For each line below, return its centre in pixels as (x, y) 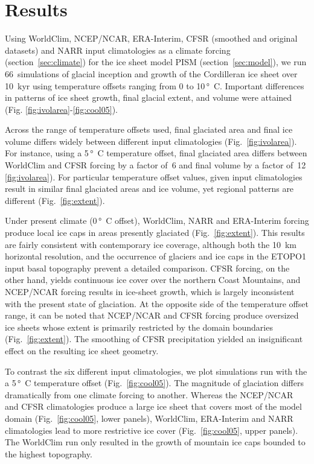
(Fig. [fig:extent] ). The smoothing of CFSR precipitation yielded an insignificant (154, 339)
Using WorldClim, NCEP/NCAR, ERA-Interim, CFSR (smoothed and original (151, 38)
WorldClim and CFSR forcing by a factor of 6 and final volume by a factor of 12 (155, 165)
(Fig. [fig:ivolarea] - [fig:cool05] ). (61, 109)
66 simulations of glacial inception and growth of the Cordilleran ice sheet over (151, 73)
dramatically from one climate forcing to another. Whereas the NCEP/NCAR (149, 394)
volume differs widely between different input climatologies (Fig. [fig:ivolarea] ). (151, 141)
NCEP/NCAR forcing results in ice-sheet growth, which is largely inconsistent (150, 291)
